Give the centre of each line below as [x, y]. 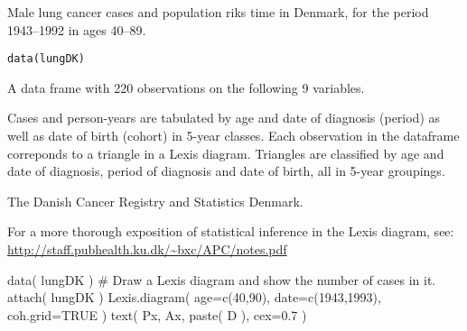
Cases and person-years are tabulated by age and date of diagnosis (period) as [224, 118]
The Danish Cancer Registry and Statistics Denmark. [155, 201]
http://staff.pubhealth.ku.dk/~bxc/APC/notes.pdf [147, 249]
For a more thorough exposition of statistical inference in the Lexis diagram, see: [231, 231]
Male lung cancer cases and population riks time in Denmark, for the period [218, 12]
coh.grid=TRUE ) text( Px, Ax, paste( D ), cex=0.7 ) [157, 314]
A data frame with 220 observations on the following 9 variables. [186, 87]
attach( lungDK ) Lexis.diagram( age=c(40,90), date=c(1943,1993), [194, 297]
